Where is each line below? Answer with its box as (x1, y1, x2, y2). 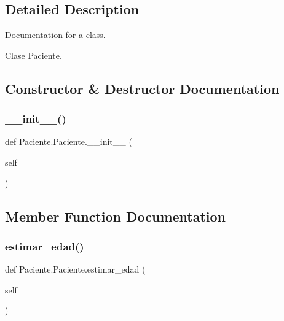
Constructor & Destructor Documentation (5, 79, 280, 98)
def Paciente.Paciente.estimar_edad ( (5, 263, 146, 276)
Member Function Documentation (5, 206, 226, 225)
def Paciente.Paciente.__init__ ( (5, 135, 132, 148)
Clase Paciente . (5, 48, 62, 61)
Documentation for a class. (5, 28, 106, 41)
